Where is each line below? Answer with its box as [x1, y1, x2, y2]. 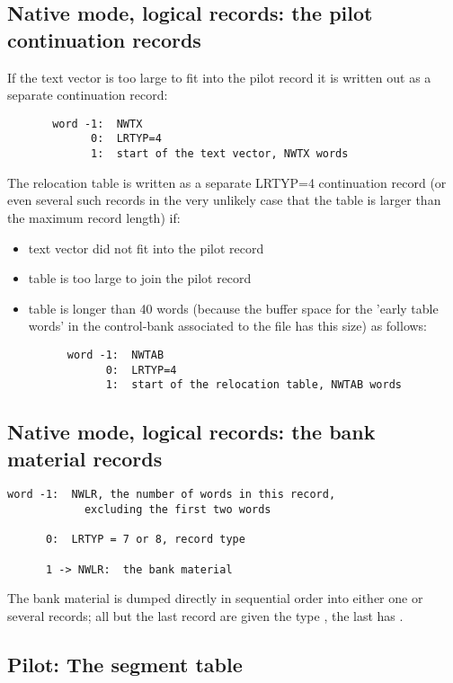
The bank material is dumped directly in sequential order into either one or [7, 589, 423, 608]
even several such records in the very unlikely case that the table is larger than [7, 191, 441, 209]
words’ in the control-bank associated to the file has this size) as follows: [28, 316, 428, 335]
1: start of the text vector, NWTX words [91, 147, 349, 161]
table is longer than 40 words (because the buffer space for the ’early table [28, 298, 439, 317]
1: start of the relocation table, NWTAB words [105, 378, 403, 392]
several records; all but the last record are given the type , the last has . [7, 607, 404, 625]
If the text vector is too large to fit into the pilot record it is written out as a [7, 67, 431, 86]
